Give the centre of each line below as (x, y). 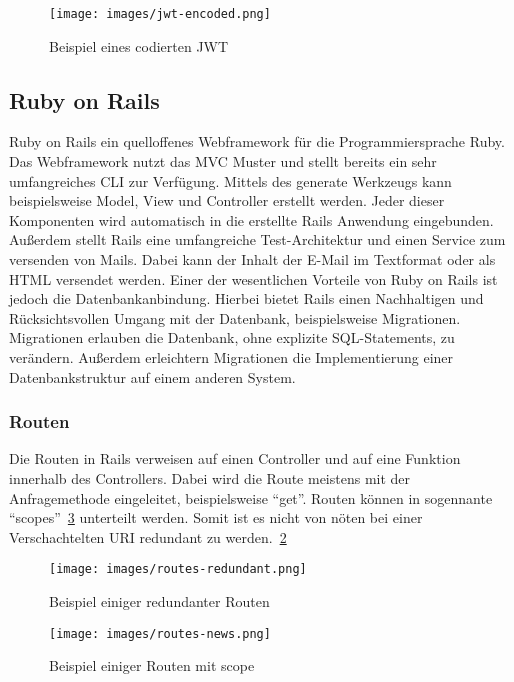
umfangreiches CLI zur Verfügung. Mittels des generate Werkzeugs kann (230, 180)
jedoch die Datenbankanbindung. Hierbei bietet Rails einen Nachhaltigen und (246, 298)
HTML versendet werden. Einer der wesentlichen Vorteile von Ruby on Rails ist (253, 278)
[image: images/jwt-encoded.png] (160, 14)
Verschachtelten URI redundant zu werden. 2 (148, 536)
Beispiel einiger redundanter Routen (159, 601)
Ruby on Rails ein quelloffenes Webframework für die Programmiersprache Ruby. (257, 141)
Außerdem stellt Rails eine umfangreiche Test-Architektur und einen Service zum (257, 239)
